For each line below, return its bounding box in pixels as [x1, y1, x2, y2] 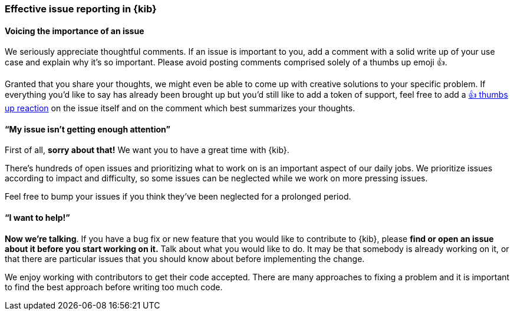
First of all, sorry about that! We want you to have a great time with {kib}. [5, 145, 289, 155]
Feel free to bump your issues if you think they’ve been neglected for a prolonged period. [5, 191, 351, 202]
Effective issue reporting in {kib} [5, 3, 157, 15]
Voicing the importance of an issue [5, 25, 144, 36]
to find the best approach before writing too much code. [5, 281, 223, 292]
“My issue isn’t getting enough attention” [5, 124, 170, 134]
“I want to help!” [5, 213, 70, 223]
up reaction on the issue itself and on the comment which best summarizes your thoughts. [5, 103, 355, 114]
